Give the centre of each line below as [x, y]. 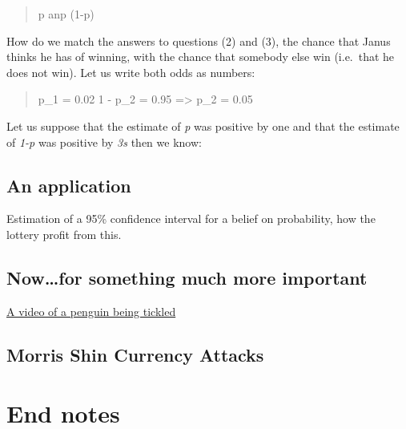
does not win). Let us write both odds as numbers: [131, 72]
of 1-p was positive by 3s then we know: [104, 142]
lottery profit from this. [64, 234]
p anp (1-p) [66, 14]
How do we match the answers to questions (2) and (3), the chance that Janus [199, 40]
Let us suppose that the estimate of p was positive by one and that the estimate [203, 125]
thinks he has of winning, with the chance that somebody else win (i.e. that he [201, 57]
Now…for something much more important [187, 277]
